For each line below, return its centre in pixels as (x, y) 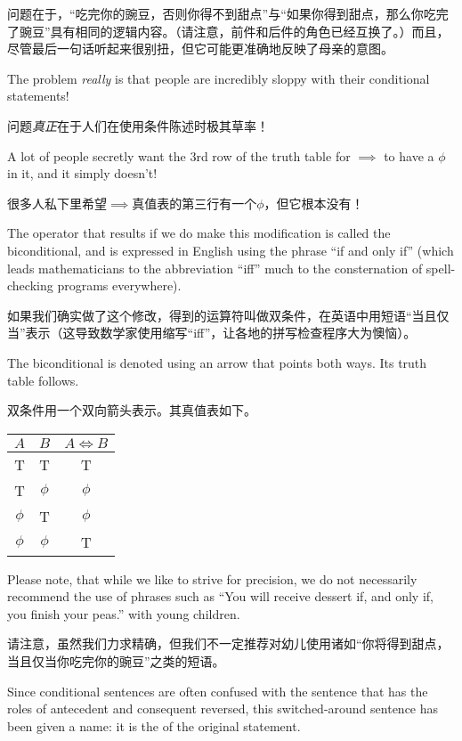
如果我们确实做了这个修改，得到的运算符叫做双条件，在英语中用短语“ (210, 315)
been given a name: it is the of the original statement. (154, 725)
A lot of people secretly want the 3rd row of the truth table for (179, 155)
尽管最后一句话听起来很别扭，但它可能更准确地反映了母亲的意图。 (200, 49)
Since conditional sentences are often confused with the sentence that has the (218, 691)
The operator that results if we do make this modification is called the (199, 233)
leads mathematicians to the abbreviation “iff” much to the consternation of (215, 268)
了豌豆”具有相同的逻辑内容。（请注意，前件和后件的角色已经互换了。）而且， (228, 31)
